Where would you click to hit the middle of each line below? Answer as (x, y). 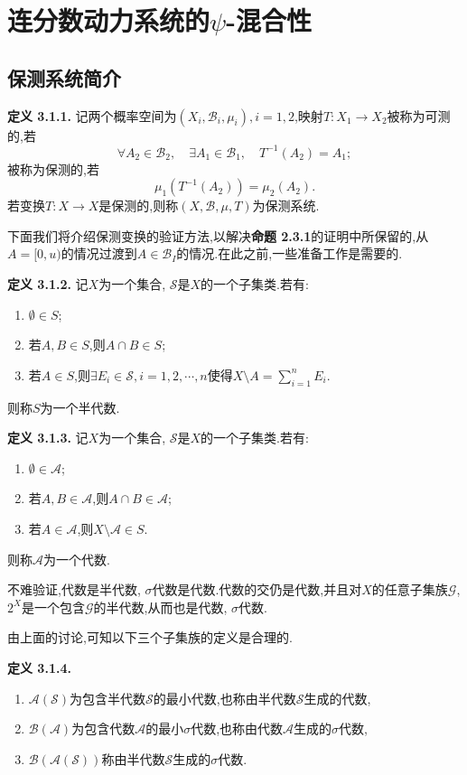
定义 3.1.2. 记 (48, 284)
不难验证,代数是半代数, (74, 589)
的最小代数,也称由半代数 (224, 698)
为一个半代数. (80, 407)
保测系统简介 (64, 77)
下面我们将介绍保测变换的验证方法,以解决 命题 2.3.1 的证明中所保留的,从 (218, 235)
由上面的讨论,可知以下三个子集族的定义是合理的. (150, 637)
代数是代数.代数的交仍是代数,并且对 (257, 589)
